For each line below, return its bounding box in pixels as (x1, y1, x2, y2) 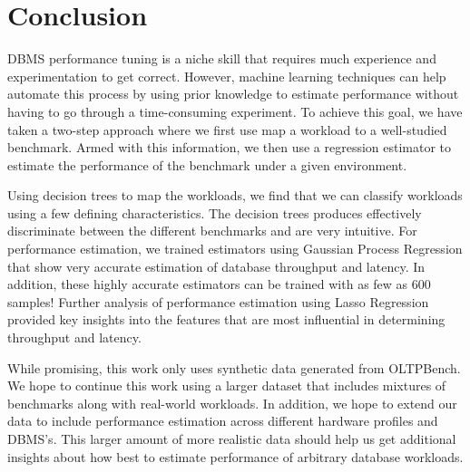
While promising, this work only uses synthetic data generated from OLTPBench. (7, 358, 461, 377)
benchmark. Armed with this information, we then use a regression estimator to (7, 138, 452, 157)
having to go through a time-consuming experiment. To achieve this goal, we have (7, 101, 463, 120)
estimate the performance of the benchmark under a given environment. (7, 155, 407, 174)
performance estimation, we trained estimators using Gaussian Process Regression (7, 239, 463, 258)
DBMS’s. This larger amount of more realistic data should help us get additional (7, 429, 456, 448)
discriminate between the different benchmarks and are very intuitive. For (7, 221, 417, 240)
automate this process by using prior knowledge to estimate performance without (7, 84, 459, 103)
